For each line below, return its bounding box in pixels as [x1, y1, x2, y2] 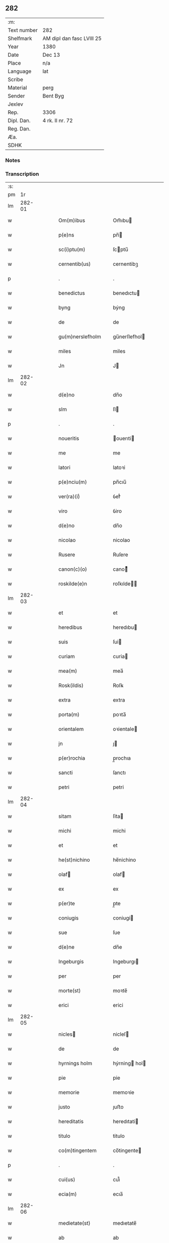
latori [58, 464, 70, 471]
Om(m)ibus [58, 217, 86, 224]
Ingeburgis [58, 958, 84, 965]
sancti [58, 769, 73, 776]
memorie [58, 1089, 79, 1096]
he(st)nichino [58, 856, 91, 863]
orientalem [58, 725, 84, 732]
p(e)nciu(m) [58, 479, 87, 486]
